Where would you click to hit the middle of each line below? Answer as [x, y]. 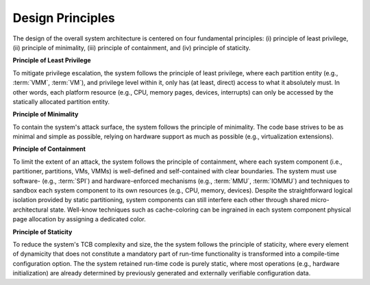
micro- [320, 200]
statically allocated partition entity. [61, 101]
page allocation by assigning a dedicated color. [79, 219]
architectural [30, 210]
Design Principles [64, 18]
